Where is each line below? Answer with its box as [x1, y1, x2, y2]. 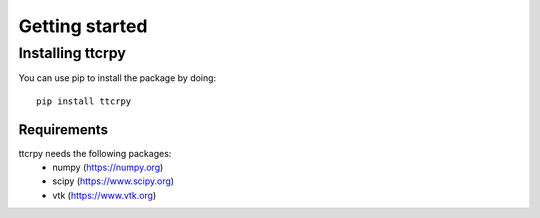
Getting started [18, 15, 148, 37]
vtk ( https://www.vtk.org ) [52, 189, 157, 201]
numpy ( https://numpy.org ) [52, 161, 164, 174]
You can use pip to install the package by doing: [18, 72, 217, 84]
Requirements [18, 121, 109, 138]
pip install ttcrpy [36, 95, 132, 107]
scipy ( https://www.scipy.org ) [52, 175, 175, 187]
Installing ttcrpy [18, 44, 127, 62]
